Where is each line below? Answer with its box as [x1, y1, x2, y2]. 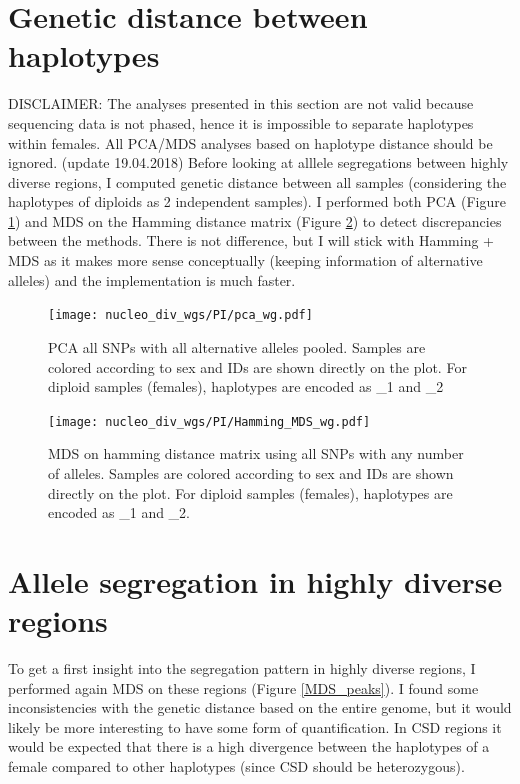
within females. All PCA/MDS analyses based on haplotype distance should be [8, 132, 493, 153]
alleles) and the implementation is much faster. [8, 269, 296, 290]
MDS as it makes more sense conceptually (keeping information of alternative [8, 250, 483, 271]
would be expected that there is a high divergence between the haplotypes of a [8, 736, 490, 757]
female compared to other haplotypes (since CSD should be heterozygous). [8, 756, 465, 776]
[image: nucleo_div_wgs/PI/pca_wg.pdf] [48, 308, 313, 323]
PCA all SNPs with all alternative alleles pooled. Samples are [48, 336, 426, 357]
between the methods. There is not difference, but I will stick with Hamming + [8, 230, 494, 251]
